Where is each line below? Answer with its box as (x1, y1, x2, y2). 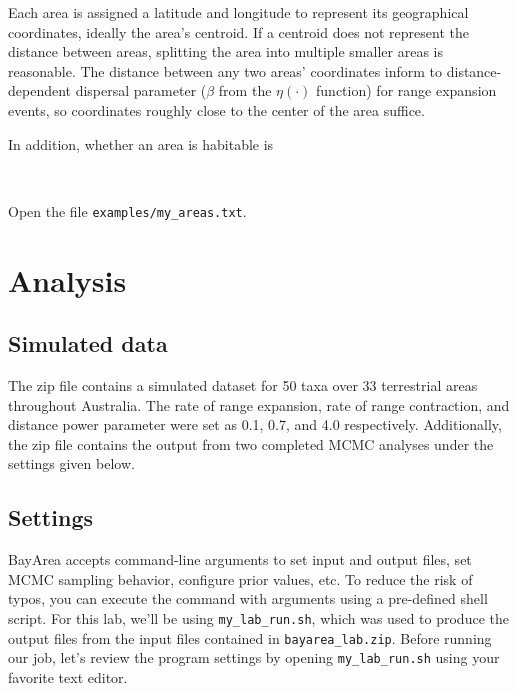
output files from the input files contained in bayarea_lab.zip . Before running (8, 627, 492, 648)
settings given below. (8, 453, 135, 474)
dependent (8, 80, 72, 101)
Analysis (8, 259, 127, 300)
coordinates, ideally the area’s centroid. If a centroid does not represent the (8, 21, 469, 42)
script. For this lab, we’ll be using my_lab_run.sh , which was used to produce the (8, 607, 509, 628)
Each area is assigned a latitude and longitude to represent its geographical (8, 2, 469, 22)
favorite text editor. (8, 666, 128, 687)
